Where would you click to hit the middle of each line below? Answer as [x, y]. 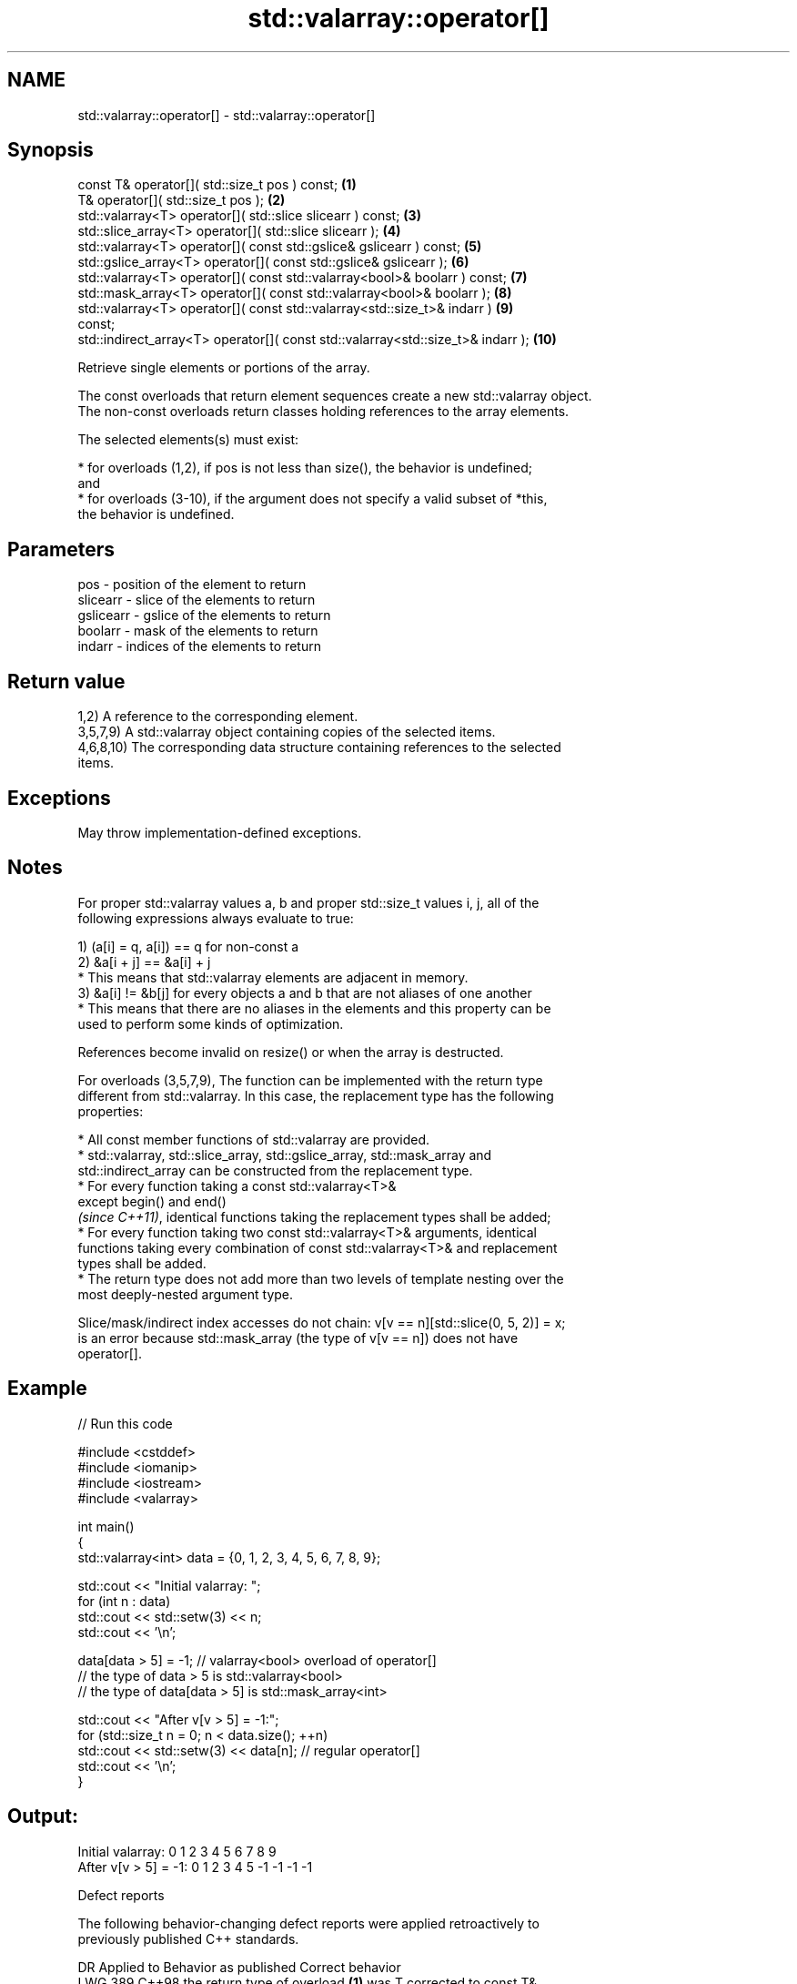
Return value [66, 681]
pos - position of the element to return [192, 585]
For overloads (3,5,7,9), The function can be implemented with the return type [310, 1080]
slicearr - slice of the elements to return [197, 600]
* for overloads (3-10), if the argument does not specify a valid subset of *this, [313, 499]
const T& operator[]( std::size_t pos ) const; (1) [217, 185]
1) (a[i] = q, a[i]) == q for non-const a [188, 946]
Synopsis [50, 150]
